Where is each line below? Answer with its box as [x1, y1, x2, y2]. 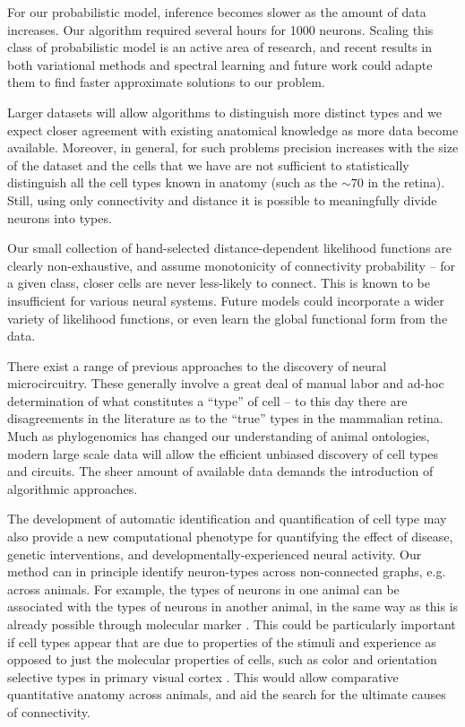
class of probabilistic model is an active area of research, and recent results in [7, 38, 433, 56]
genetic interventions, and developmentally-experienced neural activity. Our [7, 544, 422, 563]
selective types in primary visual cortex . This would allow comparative [7, 667, 399, 686]
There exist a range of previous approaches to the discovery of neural [7, 356, 387, 375]
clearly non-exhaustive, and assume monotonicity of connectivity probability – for [7, 255, 456, 274]
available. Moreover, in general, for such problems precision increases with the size [7, 138, 459, 157]
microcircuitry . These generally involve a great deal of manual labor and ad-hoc [7, 374, 444, 393]
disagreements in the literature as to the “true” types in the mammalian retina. [7, 409, 443, 428]
